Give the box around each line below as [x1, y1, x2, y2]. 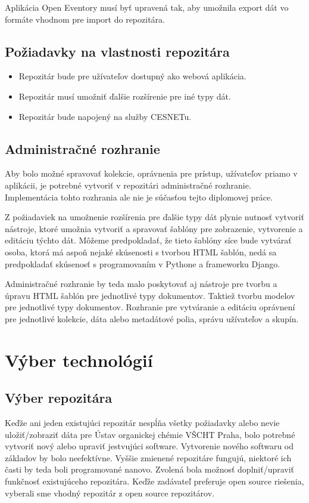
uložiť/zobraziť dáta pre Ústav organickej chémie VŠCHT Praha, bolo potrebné [5, 428, 295, 440]
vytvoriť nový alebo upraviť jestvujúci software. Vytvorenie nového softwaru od [5, 440, 294, 452]
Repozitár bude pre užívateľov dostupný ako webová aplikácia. [18, 70, 246, 82]
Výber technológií [5, 347, 153, 372]
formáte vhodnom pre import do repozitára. [5, 13, 165, 25]
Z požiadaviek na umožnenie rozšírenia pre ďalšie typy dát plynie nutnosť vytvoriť [5, 211, 304, 223]
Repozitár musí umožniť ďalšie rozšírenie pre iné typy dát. [18, 90, 231, 102]
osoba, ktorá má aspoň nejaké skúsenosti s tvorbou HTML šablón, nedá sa [5, 245, 277, 258]
